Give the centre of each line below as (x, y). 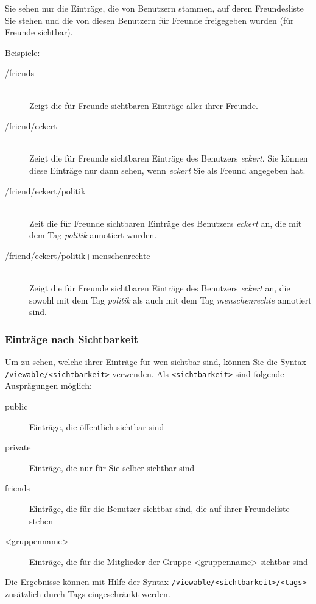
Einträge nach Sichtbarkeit (72, 339)
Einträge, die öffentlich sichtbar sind (97, 426)
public (16, 406)
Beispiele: (23, 52)
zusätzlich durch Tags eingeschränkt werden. (88, 593)
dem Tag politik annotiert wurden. (93, 235)
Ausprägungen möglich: (48, 385)
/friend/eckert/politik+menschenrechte (78, 255)
